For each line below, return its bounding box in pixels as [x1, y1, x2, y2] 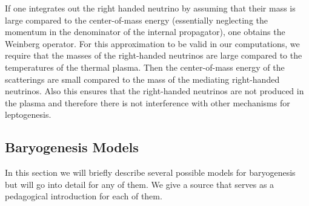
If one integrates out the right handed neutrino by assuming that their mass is [5, 2, 296, 14]
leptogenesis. [5, 108, 51, 121]
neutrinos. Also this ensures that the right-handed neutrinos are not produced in [5, 85, 304, 97]
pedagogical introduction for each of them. [5, 190, 162, 202]
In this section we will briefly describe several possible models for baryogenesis [5, 166, 296, 179]
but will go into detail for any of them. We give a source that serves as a [5, 178, 274, 190]
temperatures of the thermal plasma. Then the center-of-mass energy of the [5, 60, 285, 73]
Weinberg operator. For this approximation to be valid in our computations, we [5, 37, 300, 50]
